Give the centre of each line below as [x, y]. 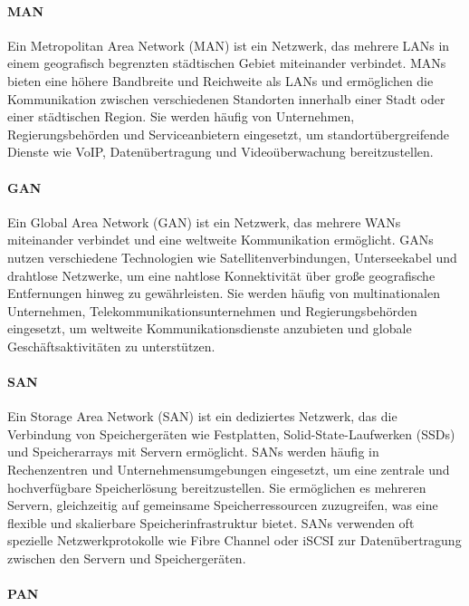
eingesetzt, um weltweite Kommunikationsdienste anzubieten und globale [210, 328]
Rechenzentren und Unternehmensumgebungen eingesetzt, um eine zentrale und [229, 470]
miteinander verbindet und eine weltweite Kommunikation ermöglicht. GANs [220, 240]
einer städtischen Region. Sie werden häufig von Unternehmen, [181, 116]
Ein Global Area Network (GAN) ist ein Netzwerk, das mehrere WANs [204, 221]
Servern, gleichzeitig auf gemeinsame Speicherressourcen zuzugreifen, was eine [223, 505]
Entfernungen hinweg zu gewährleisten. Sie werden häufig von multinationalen [224, 293]
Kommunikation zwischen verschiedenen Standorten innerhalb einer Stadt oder [226, 98]
